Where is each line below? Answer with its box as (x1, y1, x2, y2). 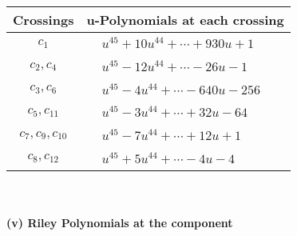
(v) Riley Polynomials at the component (6, 214, 233, 231)
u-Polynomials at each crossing (86, 10, 284, 29)
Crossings (13, 10, 74, 29)
